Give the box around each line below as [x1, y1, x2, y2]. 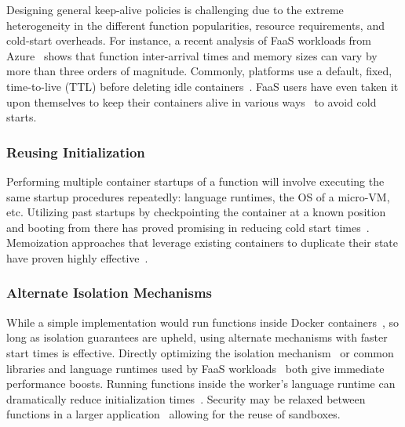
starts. [6, 109, 37, 125]
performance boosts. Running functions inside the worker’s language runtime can [6, 375, 396, 392]
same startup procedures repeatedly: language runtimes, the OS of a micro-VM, [6, 188, 390, 204]
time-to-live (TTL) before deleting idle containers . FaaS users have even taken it [6, 78, 399, 94]
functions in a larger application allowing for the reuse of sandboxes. [6, 406, 341, 422]
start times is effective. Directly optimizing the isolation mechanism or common [6, 344, 394, 360]
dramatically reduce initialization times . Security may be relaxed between [6, 390, 366, 407]
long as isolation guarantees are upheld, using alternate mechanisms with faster [6, 329, 388, 346]
